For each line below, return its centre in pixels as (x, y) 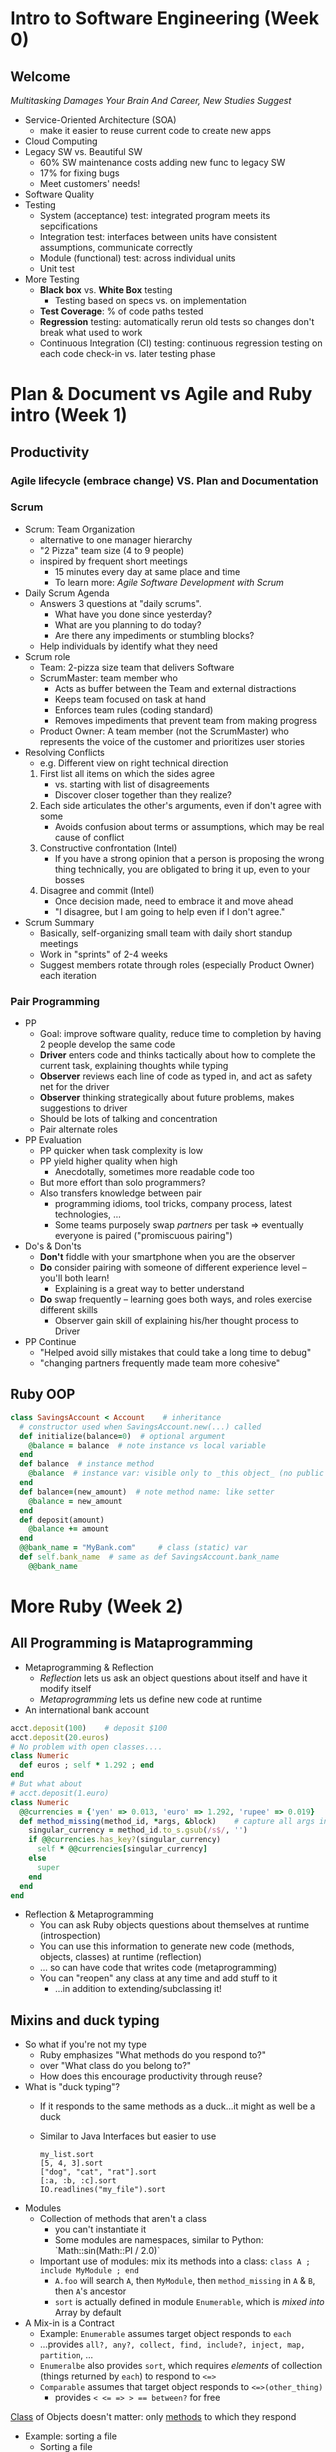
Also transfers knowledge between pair (121, 1193)
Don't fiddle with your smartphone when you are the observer (167, 1257)
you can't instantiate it (100, 2229)
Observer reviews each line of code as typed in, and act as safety (176, 1076)
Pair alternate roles (78, 1129)
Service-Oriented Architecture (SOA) (100, 120)
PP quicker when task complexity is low (121, 1151)
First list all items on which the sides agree (127, 773)
